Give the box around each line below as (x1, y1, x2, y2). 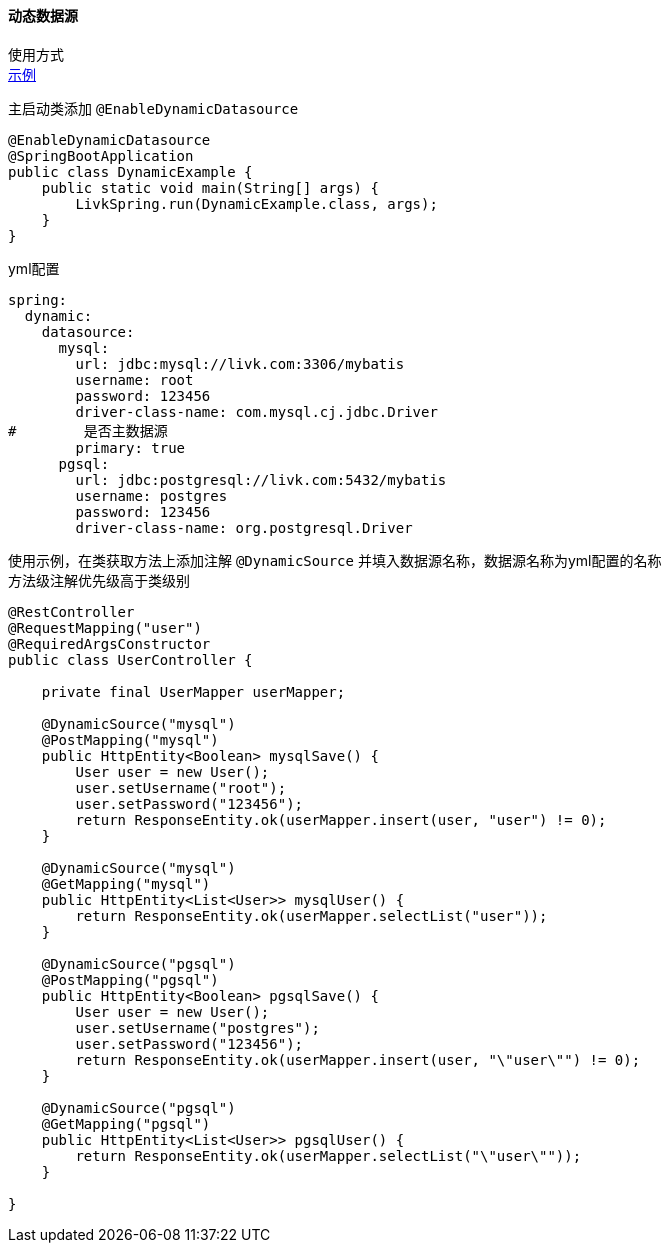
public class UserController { (8, 651, 253, 668)
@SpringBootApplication (8, 147, 194, 164)
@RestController (8, 603, 135, 620)
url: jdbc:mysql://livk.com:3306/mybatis (75, 355, 405, 372)
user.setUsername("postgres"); (75, 1019, 320, 1036)
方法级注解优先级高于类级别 (8, 571, 190, 589)
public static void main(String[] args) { (41, 179, 379, 196)
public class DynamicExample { (8, 163, 253, 180)
